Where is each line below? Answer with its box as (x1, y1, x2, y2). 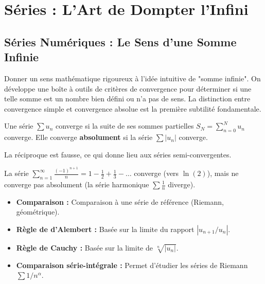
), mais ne (207, 168, 239, 179)
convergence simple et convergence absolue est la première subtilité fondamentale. (4, 103, 261, 114)
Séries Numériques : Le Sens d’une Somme (4, 33, 237, 49)
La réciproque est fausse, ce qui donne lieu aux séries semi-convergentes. (4, 149, 232, 159)
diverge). (168, 179, 196, 189)
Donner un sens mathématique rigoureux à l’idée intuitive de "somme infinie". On (4, 73, 261, 83)
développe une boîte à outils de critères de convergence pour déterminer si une (4, 83, 252, 94)
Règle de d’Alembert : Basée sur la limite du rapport (16, 224, 195, 235)
